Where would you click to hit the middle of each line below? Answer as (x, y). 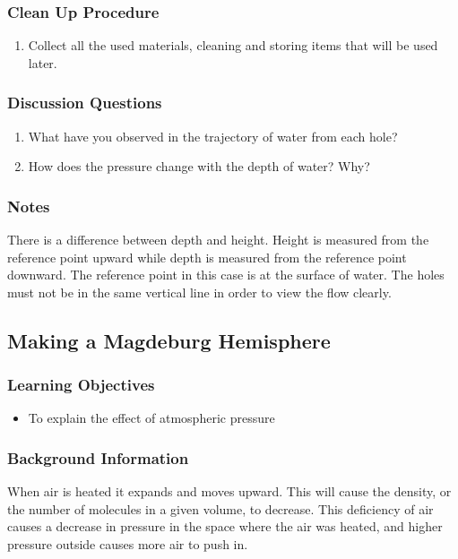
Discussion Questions (85, 103)
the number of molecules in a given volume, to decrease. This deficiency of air (220, 508)
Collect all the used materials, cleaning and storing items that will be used (233, 45)
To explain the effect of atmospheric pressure (151, 418)
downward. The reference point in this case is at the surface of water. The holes (226, 275)
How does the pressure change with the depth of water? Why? (199, 166)
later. (43, 62)
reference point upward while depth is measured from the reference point (207, 257)
